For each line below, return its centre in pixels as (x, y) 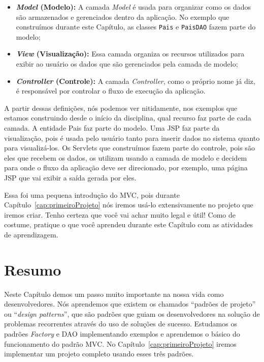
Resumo (33, 269)
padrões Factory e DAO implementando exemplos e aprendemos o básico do (122, 334)
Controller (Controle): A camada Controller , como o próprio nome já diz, (136, 81)
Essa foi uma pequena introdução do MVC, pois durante (92, 194)
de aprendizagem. (31, 234)
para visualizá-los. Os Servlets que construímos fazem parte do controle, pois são (129, 148)
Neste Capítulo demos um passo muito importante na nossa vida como (114, 294)
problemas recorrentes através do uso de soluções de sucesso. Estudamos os (121, 324)
